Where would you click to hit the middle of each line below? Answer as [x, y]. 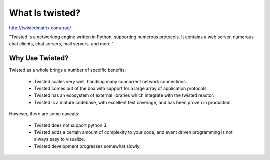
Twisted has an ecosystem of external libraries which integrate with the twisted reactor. [124, 95]
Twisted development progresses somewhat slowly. [87, 146]
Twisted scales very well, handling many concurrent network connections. [111, 81]
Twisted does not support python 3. [71, 125]
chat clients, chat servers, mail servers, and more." [61, 44]
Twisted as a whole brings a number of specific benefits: [68, 70]
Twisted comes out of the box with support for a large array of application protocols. [121, 89]
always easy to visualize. [60, 139]
